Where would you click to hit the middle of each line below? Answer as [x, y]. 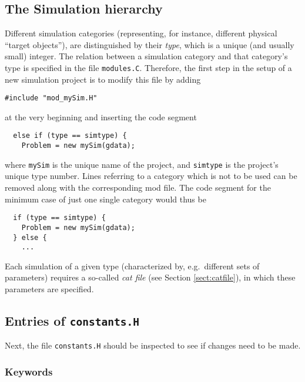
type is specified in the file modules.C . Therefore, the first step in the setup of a [148, 67]
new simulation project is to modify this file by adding [103, 79]
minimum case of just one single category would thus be [105, 199]
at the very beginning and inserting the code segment [101, 116]
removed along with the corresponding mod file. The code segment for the [138, 187]
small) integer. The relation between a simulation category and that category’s [146, 56]
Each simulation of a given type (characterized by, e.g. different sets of [132, 266]
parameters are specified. [49, 289]
